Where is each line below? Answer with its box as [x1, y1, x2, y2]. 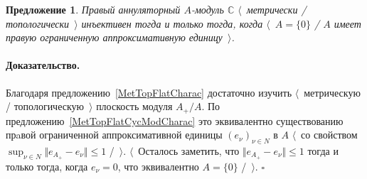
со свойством [301, 127, 358, 142]
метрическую [304, 85, 361, 99]
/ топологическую [6, 99, 85, 114]
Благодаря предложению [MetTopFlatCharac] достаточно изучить [6, 85, 292, 99]
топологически [6, 16, 69, 31]
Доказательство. [6, 58, 80, 72]
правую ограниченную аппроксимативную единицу [6, 30, 223, 45]
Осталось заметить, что [138, 143, 240, 158]
